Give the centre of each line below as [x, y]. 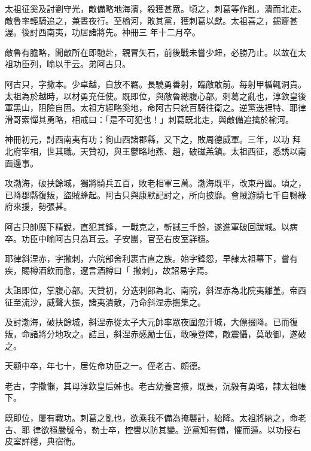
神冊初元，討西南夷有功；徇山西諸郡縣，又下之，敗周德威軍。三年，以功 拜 [153, 139]
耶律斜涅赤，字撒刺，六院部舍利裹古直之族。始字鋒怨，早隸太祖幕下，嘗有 [151, 258]
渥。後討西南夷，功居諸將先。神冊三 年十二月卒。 [103, 32]
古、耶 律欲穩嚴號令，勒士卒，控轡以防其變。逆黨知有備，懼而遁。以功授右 [153, 429]
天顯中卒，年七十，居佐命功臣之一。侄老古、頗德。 [105, 366]
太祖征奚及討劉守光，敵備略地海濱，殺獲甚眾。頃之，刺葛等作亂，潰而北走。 [155, 8]
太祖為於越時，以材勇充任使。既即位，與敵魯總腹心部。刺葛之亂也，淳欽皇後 [155, 96]
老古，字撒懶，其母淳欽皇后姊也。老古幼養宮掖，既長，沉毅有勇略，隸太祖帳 [155, 385]
